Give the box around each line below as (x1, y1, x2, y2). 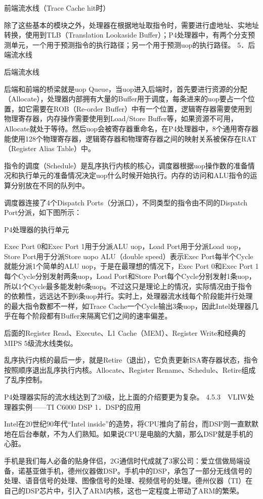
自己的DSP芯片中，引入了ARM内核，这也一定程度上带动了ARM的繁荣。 (4, 485, 244, 495)
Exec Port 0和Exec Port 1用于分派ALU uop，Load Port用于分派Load (4, 241, 225, 252)
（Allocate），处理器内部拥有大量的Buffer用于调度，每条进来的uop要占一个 (4, 93, 248, 104)
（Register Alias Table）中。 (4, 143, 96, 154)
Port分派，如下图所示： (4, 207, 82, 218)
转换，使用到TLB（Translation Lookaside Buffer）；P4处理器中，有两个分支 (4, 29, 248, 40)
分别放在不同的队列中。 (11, 180, 89, 190)
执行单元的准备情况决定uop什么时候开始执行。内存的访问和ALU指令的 (18, 170, 250, 181)
